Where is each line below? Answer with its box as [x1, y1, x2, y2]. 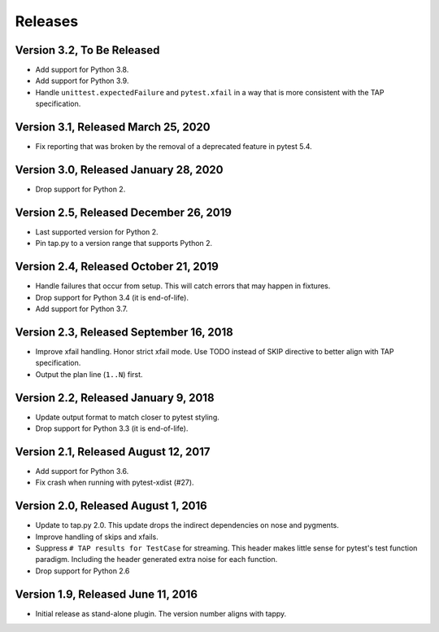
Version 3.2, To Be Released [15, 43, 160, 57]
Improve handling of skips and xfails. [35, 532, 159, 542]
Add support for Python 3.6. [35, 466, 129, 476]
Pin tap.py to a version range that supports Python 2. [35, 239, 213, 248]
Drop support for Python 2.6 [35, 566, 130, 576]
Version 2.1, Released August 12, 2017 [15, 445, 211, 459]
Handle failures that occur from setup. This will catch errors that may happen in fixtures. [35, 281, 331, 291]
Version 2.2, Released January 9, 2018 [15, 391, 215, 405]
